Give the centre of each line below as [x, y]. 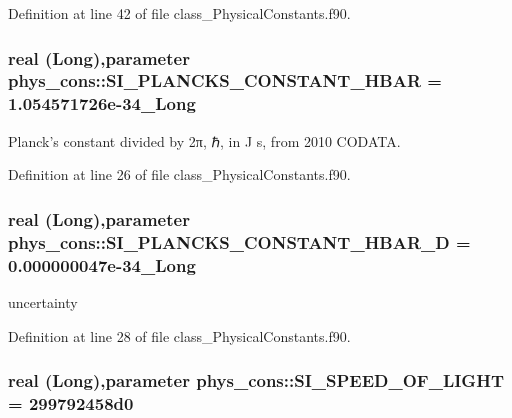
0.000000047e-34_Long [102, 264]
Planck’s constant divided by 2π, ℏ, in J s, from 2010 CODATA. [204, 140]
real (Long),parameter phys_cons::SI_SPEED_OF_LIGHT [256, 380]
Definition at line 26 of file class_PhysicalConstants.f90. [179, 174]
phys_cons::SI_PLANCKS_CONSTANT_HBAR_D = [239, 241]
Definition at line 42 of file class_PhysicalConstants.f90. [179, 13]
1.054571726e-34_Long [102, 103]
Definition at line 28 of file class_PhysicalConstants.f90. [179, 335]
